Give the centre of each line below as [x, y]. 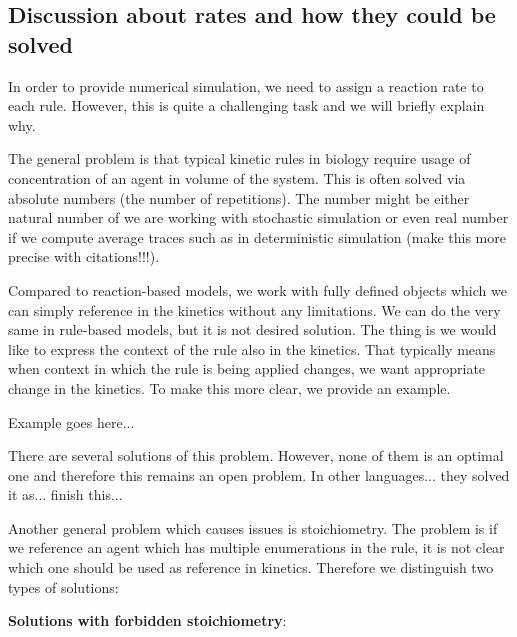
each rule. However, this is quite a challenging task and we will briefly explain [246, 105]
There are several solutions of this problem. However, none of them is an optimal [256, 455]
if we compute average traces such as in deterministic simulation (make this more [257, 236]
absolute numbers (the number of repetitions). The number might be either [239, 197]
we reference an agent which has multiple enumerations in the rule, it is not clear [256, 547]
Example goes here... [71, 421]
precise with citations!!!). [84, 256]
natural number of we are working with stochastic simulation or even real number [258, 217]
